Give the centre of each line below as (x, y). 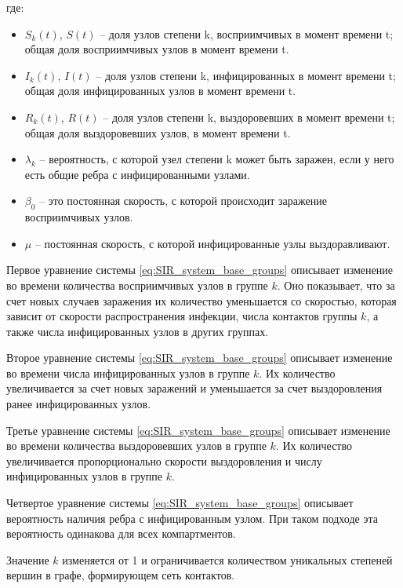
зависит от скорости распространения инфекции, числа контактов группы (182, 316)
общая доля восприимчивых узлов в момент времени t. (157, 49)
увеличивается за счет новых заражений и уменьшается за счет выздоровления (194, 388)
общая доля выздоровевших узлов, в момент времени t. (158, 132)
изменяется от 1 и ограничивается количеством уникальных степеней (227, 559)
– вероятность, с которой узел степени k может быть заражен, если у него (217, 159)
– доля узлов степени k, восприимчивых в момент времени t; (247, 33)
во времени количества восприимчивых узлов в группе (137, 285)
